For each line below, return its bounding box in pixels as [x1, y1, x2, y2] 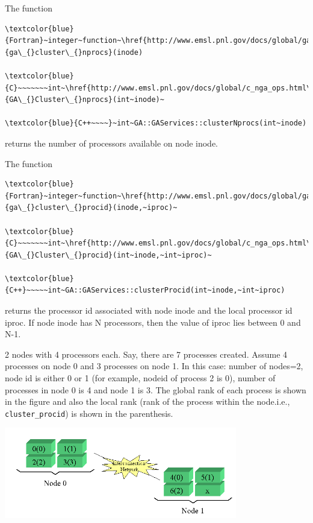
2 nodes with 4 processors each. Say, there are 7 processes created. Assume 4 [5, 347, 288, 360]
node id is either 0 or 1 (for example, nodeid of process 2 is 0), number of [5, 372, 276, 384]
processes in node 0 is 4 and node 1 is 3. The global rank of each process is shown [5, 383, 306, 396]
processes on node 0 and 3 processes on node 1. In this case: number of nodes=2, [5, 360, 303, 372]
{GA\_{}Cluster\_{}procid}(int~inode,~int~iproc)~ [5, 250, 212, 259]
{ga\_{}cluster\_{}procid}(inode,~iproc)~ [5, 203, 178, 212]
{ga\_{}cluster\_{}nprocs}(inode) [5, 48, 143, 57]
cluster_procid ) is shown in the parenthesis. [5, 407, 173, 419]
